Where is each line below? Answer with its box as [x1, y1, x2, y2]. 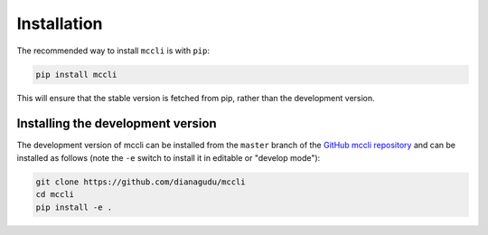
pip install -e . [35, 202, 113, 212]
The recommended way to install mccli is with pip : [16, 45, 210, 56]
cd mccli [35, 190, 75, 200]
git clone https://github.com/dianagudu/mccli [35, 176, 246, 187]
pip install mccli [35, 69, 117, 80]
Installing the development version [16, 116, 217, 131]
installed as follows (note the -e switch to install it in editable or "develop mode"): [16, 152, 321, 163]
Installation [16, 14, 103, 33]
